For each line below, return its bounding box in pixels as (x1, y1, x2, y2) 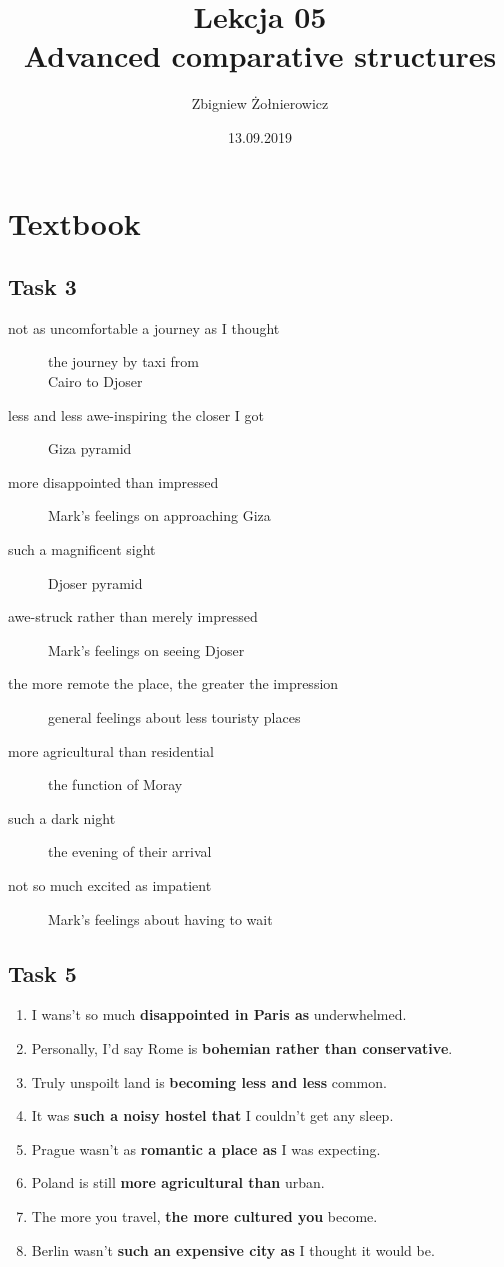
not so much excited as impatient (8, 874, 212, 895)
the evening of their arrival (48, 841, 212, 862)
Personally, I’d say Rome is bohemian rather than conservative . (31, 1037, 453, 1058)
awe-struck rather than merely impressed (8, 606, 258, 627)
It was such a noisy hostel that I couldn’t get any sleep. (31, 1105, 394, 1126)
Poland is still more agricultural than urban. (31, 1172, 325, 1193)
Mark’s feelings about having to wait (48, 908, 273, 929)
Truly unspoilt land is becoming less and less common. (31, 1071, 387, 1092)
